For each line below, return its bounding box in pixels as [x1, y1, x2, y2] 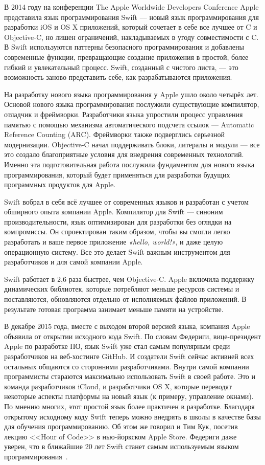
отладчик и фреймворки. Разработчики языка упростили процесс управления [4, 108, 243, 119]
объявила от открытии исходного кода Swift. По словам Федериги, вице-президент [4, 330, 261, 341]
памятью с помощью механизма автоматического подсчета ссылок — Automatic [4, 119, 254, 129]
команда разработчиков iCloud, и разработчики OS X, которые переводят [4, 381, 232, 391]
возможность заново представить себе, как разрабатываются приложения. [4, 72, 232, 82]
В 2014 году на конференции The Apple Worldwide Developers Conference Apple [4, 2, 259, 12]
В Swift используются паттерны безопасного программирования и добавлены [4, 41, 244, 52]
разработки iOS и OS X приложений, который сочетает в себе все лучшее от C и [4, 21, 257, 32]
